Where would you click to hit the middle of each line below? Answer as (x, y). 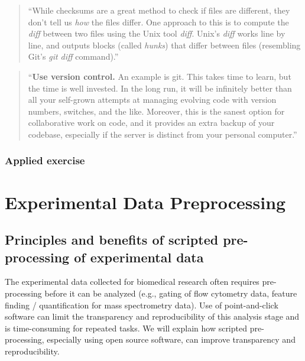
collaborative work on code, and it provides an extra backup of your (151, 123)
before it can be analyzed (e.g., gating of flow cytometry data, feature (171, 293)
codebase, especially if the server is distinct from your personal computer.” (163, 134)
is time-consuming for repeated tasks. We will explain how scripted (126, 328)
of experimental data (139, 257)
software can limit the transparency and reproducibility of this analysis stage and (152, 316)
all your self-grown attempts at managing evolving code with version (152, 100)
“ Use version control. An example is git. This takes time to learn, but (160, 76)
